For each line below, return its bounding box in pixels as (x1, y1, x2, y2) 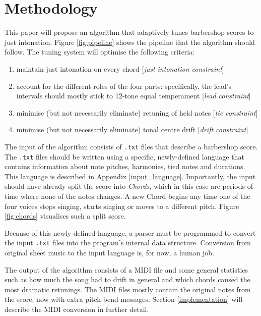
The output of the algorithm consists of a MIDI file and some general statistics (5, 264, 248, 275)
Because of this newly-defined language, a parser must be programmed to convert (5, 227, 256, 238)
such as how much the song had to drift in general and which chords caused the (5, 274, 250, 285)
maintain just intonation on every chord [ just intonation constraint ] (16, 63, 224, 74)
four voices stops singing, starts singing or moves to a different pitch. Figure (5, 200, 239, 211)
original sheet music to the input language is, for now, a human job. (5, 247, 215, 257)
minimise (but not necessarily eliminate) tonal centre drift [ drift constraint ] (16, 124, 248, 135)
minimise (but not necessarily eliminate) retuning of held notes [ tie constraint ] (16, 107, 258, 118)
